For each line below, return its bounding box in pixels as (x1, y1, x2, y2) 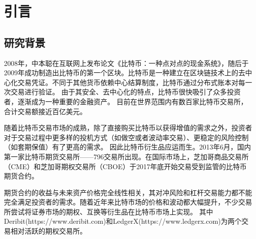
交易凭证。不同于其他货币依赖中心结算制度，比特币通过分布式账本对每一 (17, 77, 252, 87)
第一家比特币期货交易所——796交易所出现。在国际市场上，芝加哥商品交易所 (4, 151, 249, 161)
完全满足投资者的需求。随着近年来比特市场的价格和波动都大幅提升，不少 (4, 197, 238, 207)
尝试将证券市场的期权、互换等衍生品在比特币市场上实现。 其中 (10, 206, 213, 216)
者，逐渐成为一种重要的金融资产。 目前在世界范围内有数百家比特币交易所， (4, 96, 248, 106)
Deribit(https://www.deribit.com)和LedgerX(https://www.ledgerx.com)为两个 (4, 216, 242, 226)
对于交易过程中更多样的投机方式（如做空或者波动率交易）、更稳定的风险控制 (4, 132, 249, 142)
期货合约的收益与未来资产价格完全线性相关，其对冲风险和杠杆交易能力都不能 (4, 187, 252, 197)
